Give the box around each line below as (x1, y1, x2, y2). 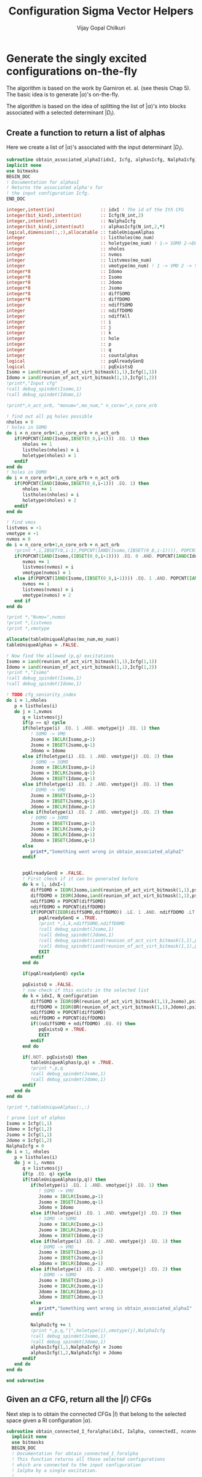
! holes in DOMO (6, 469, 47, 475)
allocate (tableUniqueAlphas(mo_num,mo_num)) (6, 637, 120, 643)
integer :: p (6, 342, 112, 348)
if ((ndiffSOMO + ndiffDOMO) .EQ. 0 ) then (30, 1021, 136, 1027)
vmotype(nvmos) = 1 (22, 570, 71, 576)
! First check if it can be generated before (22, 876, 138, 882)
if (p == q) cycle (22, 720, 66, 726)
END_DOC (6, 196, 26, 202)
